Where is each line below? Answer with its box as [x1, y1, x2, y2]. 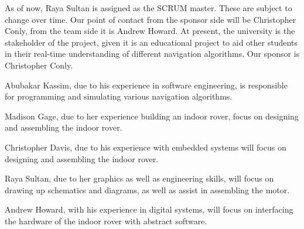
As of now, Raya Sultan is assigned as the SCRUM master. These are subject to [5, 2, 292, 13]
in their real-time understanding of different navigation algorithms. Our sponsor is [5, 47, 300, 60]
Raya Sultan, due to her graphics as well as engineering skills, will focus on [5, 172, 274, 184]
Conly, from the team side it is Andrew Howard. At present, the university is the [5, 25, 295, 37]
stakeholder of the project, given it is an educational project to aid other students [5, 36, 298, 48]
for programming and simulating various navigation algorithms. [5, 90, 233, 102]
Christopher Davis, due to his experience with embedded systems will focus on [5, 141, 286, 153]
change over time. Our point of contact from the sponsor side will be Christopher [5, 13, 296, 25]
